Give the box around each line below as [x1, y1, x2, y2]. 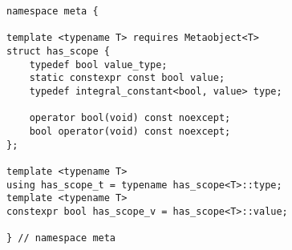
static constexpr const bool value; [29, 72, 225, 84]
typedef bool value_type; [29, 58, 168, 71]
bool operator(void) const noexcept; [29, 125, 231, 137]
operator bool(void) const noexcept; [29, 112, 231, 124]
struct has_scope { [6, 45, 110, 57]
